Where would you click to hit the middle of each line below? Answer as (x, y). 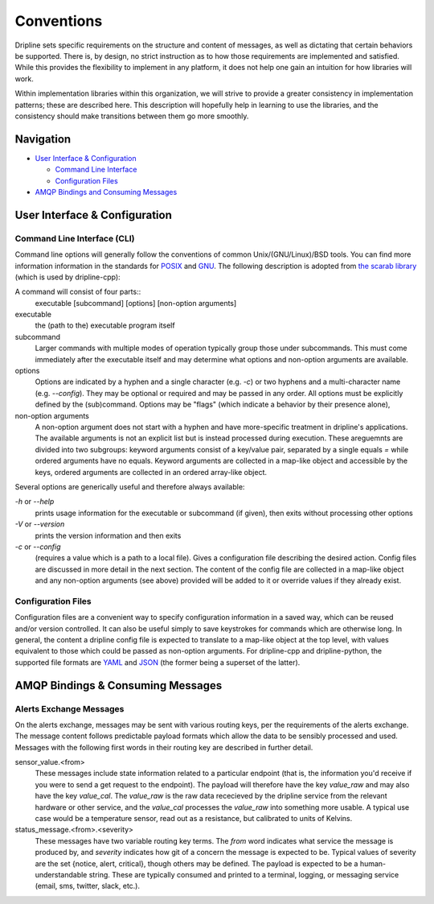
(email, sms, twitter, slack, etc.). (88, 886)
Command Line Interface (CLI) (75, 238)
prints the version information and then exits (108, 535)
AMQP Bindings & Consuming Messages (119, 685)
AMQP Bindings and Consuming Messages (106, 192)
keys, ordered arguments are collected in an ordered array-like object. (151, 472)
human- (373, 863)
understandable (61, 875)
